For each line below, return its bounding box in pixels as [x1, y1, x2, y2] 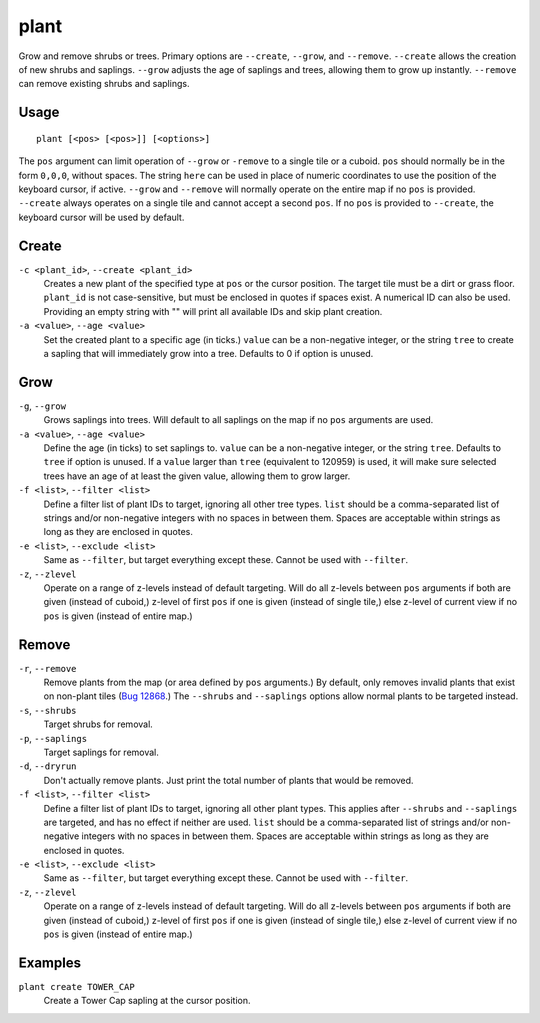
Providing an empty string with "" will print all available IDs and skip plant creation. [43, 305, 383, 317]
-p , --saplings [18, 732, 88, 744]
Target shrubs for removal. [43, 718, 154, 730]
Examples [18, 954, 82, 971]
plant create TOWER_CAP [18, 981, 135, 992]
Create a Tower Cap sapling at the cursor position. [43, 995, 251, 1007]
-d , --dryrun [18, 760, 77, 772]
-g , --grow [18, 400, 67, 412]
